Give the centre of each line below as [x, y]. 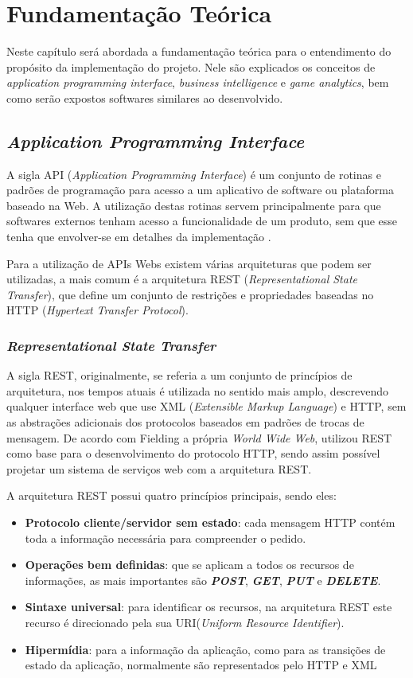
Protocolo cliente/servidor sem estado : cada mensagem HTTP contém [210, 522]
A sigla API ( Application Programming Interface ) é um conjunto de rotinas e [194, 174]
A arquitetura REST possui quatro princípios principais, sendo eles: [171, 495]
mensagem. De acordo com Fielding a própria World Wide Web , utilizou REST [199, 437]
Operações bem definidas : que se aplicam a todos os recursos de [189, 565]
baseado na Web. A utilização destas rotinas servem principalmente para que [194, 205]
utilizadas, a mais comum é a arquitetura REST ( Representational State [182, 279]
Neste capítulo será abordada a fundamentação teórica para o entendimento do [199, 51]
